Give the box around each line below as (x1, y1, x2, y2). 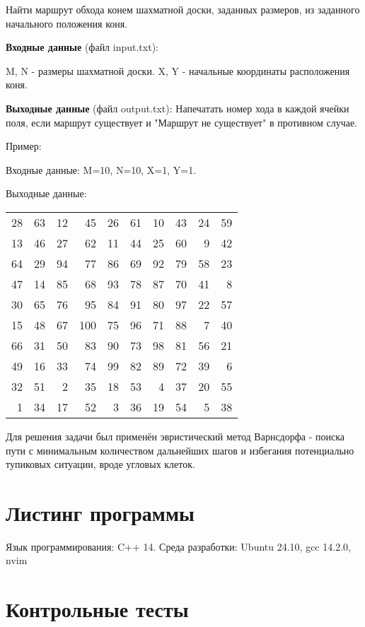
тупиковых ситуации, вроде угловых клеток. (6, 457, 195, 471)
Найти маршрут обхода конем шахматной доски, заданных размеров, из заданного (6, 2, 360, 16)
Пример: (6, 139, 42, 153)
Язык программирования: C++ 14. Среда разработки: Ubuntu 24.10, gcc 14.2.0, (6, 539, 351, 553)
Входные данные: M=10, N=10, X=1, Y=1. (6, 162, 197, 177)
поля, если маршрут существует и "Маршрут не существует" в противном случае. (6, 115, 357, 129)
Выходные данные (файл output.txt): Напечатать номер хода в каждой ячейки (6, 100, 349, 115)
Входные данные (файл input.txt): (6, 40, 158, 54)
